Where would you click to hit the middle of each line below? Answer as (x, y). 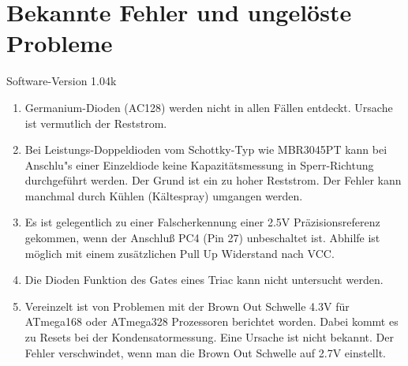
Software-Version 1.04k (62, 81)
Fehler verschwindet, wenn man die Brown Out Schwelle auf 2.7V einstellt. (205, 352)
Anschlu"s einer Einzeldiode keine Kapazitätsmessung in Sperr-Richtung (199, 164)
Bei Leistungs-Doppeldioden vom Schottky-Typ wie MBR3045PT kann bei (206, 149)
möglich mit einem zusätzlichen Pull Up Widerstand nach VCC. (180, 253)
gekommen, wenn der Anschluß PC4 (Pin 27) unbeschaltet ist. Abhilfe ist (202, 238)
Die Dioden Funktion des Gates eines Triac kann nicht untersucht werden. (204, 280)
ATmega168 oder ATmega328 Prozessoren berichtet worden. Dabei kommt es (211, 321)
